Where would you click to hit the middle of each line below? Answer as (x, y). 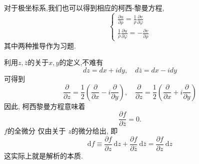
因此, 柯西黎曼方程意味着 (45, 106)
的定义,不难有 (81, 62)
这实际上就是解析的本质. (43, 155)
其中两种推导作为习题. (40, 45)
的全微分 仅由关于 (36, 131)
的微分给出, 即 (94, 131)
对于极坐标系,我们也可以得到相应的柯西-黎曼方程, (84, 7)
